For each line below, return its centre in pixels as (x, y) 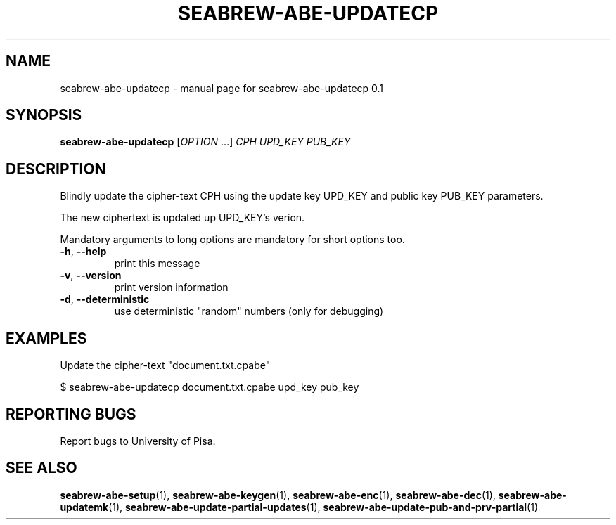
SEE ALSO (41, 468)
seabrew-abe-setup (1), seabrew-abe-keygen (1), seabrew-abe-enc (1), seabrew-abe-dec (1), (278, 495)
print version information (171, 287)
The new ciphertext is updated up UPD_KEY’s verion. (182, 218)
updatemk (84, 507)
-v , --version (91, 276)
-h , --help (83, 252)
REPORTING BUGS (71, 414)
